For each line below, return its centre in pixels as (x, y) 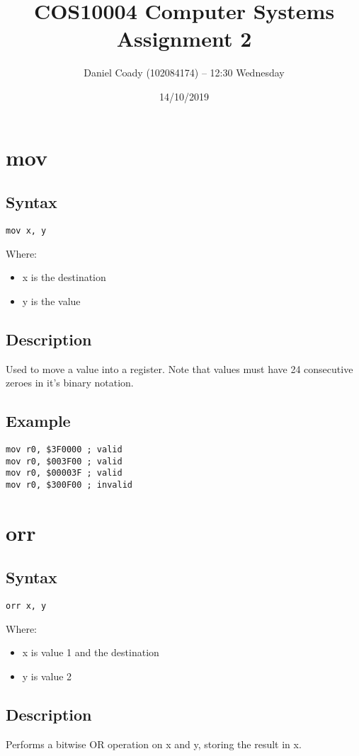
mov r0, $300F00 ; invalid (69, 485)
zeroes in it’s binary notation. (70, 383)
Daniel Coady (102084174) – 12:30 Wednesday (184, 73)
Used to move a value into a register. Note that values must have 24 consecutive (179, 368)
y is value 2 (47, 676)
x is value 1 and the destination (91, 652)
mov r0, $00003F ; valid (64, 473)
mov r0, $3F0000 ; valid (64, 449)
